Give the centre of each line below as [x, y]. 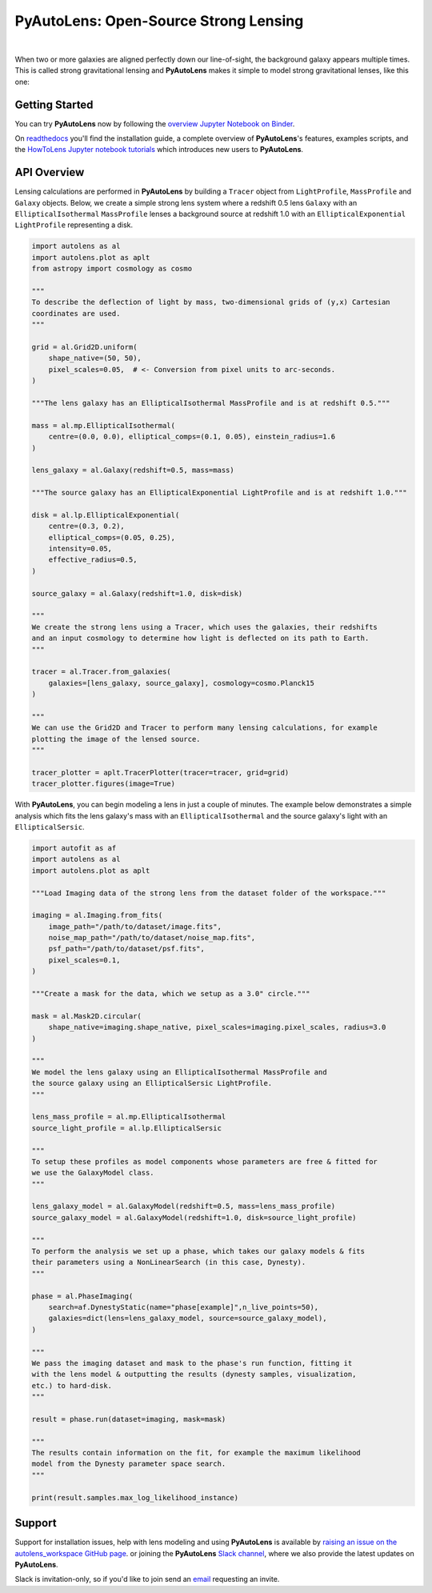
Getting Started [54, 104]
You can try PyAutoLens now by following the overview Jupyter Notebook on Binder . [155, 123]
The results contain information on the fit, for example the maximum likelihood [196, 1453]
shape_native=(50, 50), [95, 358]
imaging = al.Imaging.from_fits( [97, 915]
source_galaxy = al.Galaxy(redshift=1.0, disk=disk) [137, 593]
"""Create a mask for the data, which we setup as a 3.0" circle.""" [171, 994]
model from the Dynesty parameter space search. [129, 1464]
